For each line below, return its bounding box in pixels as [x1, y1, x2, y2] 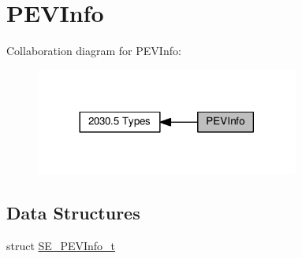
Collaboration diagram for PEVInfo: [6, 42, 181, 59]
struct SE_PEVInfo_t [6, 238, 116, 254]
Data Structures [6, 201, 140, 225]
